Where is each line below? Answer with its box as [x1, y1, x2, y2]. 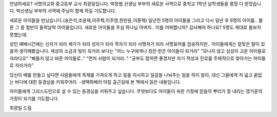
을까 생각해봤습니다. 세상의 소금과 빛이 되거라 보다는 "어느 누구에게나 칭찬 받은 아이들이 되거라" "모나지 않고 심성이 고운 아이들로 [9, 48, 266, 54]
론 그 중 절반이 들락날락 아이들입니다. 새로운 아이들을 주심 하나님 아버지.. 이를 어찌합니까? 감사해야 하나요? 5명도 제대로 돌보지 [9, 25, 262, 31]
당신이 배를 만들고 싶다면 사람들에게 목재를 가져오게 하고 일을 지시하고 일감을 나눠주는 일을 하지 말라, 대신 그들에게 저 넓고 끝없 [9, 72, 263, 78]
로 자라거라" [9, 62, 34, 68]
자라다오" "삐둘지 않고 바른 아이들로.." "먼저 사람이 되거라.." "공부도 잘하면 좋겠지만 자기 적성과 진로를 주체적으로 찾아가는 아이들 [9, 55, 266, 61]
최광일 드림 [9, 105, 32, 111]
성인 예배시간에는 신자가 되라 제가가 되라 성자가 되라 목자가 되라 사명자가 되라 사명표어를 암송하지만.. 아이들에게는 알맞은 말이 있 [9, 41, 265, 47]
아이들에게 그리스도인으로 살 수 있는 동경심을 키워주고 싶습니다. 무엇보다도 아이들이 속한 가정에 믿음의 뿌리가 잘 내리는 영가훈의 [9, 88, 263, 95]
